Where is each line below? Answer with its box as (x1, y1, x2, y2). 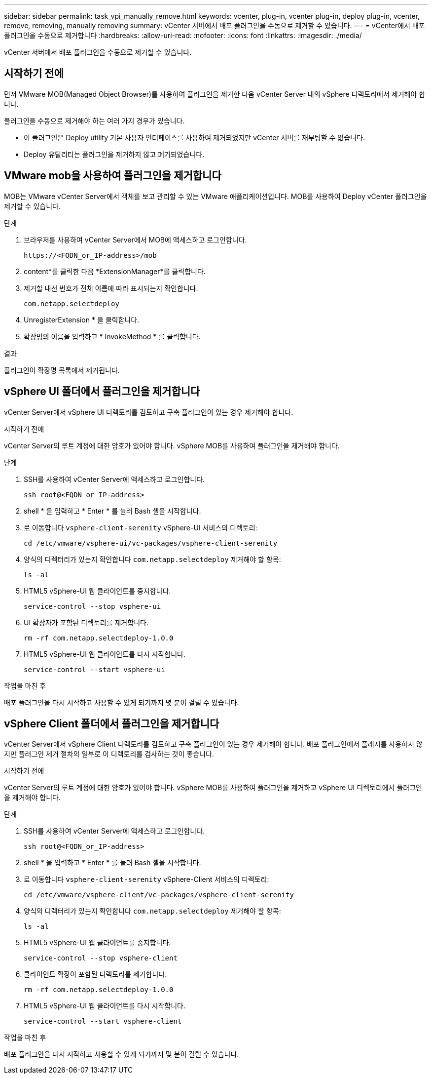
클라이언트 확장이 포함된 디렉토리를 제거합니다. (24, 970, 167, 979)
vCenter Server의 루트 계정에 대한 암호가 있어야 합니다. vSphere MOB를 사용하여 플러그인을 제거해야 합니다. (4, 441, 340, 450)
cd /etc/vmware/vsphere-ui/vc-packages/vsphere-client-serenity (24, 539, 278, 547)
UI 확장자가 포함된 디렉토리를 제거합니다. (24, 618, 148, 627)
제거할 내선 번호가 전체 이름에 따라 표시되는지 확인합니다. (24, 283, 198, 292)
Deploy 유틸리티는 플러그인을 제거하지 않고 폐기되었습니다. (24, 150, 205, 159)
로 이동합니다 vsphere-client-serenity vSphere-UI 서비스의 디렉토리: (24, 523, 257, 532)
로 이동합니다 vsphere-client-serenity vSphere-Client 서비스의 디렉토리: (24, 875, 269, 884)
